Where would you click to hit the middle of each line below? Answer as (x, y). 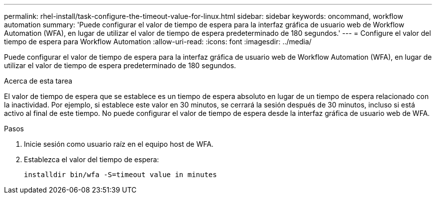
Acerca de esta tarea (38, 81)
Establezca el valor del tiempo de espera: (92, 159)
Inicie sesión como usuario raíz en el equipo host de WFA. (119, 144)
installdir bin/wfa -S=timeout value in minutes (120, 175)
